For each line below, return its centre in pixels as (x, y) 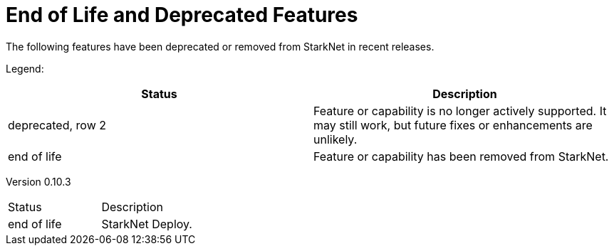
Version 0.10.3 (38, 181)
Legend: (25, 68)
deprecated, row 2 (57, 125)
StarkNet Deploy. (147, 224)
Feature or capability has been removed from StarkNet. (461, 156)
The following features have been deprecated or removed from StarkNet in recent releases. (220, 46)
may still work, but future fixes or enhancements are (453, 125)
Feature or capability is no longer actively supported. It (460, 111)
